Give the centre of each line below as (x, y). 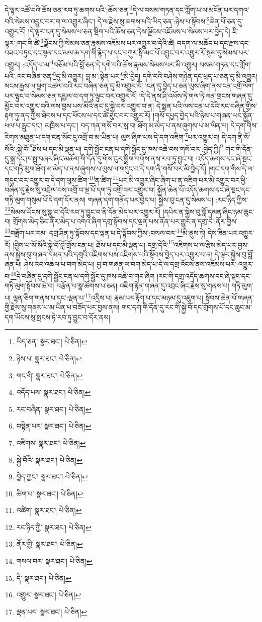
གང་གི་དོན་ (239, 148)
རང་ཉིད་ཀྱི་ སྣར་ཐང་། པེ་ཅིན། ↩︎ (54, 527)
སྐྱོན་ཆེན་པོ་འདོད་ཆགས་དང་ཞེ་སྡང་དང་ (204, 190)
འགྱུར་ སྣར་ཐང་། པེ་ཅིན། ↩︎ (49, 595)
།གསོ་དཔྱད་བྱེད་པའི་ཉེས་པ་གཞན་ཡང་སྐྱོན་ (203, 115)
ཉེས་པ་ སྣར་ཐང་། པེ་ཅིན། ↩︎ (49, 358)
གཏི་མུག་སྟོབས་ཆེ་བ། (29, 286)
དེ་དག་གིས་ (244, 125)
